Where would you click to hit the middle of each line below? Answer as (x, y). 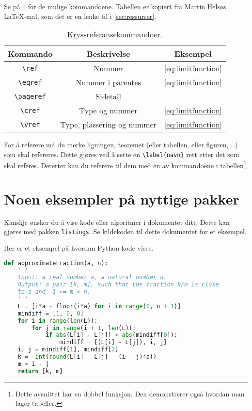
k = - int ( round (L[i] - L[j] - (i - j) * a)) (87, 357)
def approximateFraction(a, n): (56, 263)
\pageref (30, 96)
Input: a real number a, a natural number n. (92, 277)
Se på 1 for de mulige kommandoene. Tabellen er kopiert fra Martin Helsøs (115, 6)
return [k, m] (40, 371)
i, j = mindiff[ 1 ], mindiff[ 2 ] (68, 350)
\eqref (30, 82)
